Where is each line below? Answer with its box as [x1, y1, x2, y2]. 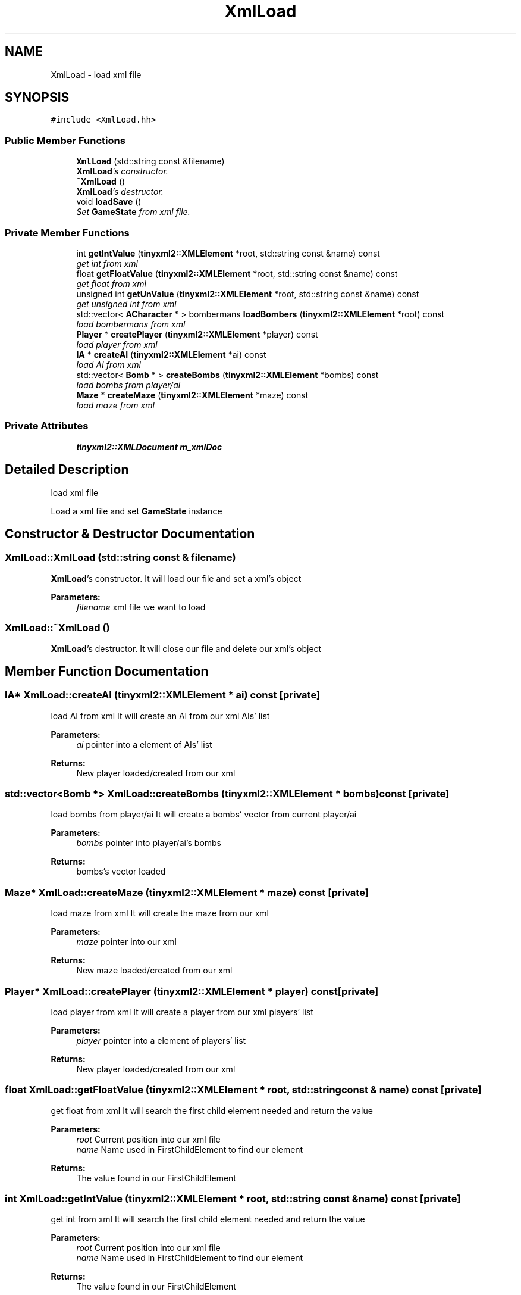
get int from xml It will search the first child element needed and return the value [51, 1214, 365, 1225]
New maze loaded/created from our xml [76, 965, 233, 976]
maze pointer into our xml [76, 937, 177, 947]
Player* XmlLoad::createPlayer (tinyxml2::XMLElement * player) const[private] [5, 985, 379, 997]
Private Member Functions [5, 226, 130, 239]
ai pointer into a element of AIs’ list [76, 739, 212, 750]
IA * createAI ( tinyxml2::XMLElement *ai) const [76, 349, 266, 360]
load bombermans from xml [76, 319, 186, 329]
